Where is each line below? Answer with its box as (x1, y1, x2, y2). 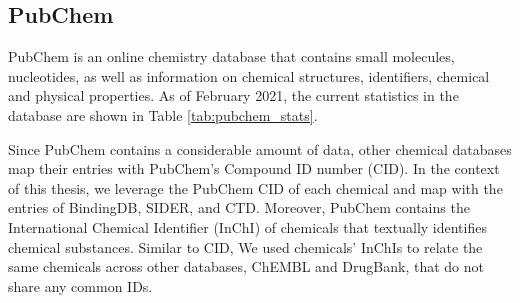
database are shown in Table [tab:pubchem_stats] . (8, 104, 318, 125)
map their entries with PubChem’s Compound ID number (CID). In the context (8, 158, 500, 179)
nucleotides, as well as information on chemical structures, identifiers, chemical (8, 65, 490, 86)
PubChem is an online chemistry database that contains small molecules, (8, 46, 455, 67)
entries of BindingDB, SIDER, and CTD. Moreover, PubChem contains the (8, 197, 470, 218)
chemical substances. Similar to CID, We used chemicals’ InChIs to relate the (8, 236, 483, 257)
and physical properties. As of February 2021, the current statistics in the (8, 85, 459, 106)
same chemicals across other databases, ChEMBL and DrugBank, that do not (8, 256, 484, 277)
